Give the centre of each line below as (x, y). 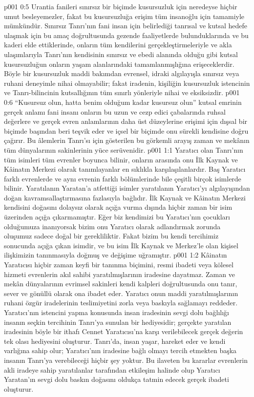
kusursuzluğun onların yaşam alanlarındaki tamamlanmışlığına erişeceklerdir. (119, 64)
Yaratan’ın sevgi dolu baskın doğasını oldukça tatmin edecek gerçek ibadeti (116, 379)
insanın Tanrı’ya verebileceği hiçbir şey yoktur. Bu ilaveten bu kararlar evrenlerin (126, 360)
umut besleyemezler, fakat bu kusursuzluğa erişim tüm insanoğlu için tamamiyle (124, 16)
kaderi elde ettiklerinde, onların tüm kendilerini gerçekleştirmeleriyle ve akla (118, 45)
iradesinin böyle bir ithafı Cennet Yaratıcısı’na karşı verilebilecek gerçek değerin (124, 331)
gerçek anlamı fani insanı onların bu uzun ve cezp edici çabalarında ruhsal (115, 111)
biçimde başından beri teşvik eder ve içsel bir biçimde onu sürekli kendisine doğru (126, 130)
